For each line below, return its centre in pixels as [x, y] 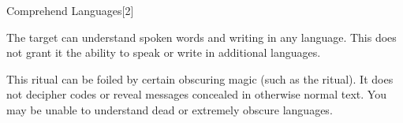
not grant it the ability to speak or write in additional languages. [164, 52]
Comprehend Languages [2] [70, 10]
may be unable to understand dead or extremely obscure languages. [170, 109]
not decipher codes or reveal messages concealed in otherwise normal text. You [196, 94]
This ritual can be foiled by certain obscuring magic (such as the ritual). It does [200, 78]
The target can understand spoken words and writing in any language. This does [201, 37]
